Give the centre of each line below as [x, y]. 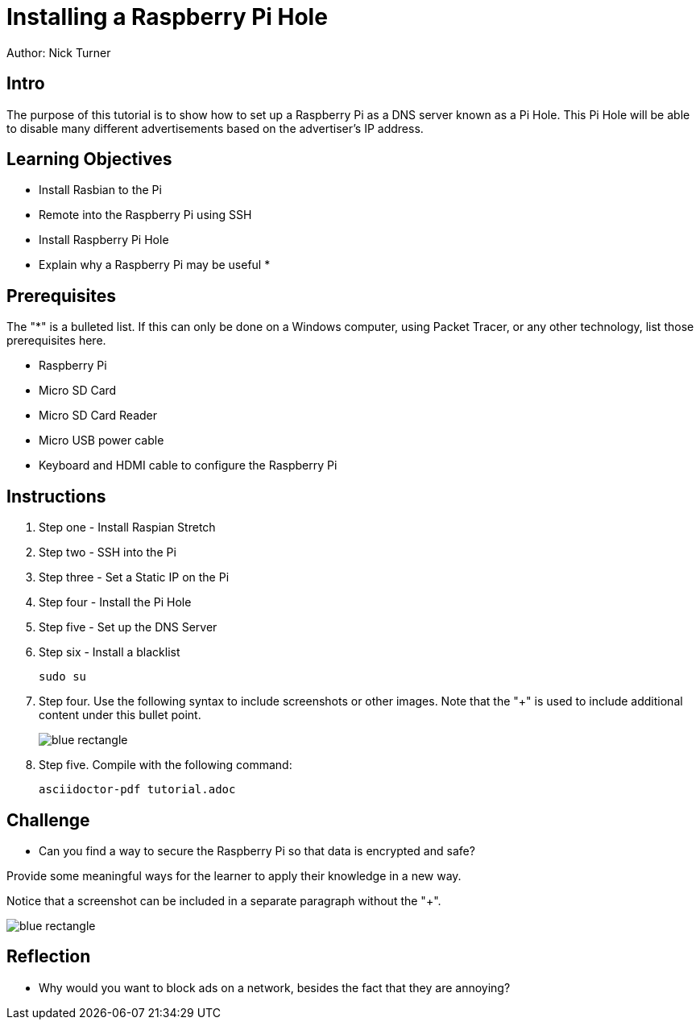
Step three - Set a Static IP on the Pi [134, 577]
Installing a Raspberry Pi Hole [167, 17]
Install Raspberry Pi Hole [104, 240]
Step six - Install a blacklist [110, 652]
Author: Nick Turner [59, 52]
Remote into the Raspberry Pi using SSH [145, 215]
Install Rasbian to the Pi [100, 190]
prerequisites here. [56, 341]
